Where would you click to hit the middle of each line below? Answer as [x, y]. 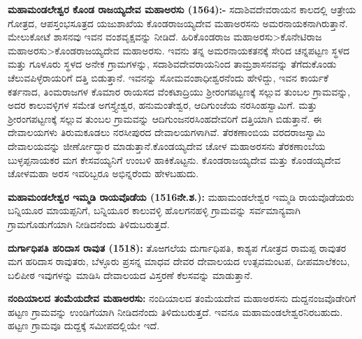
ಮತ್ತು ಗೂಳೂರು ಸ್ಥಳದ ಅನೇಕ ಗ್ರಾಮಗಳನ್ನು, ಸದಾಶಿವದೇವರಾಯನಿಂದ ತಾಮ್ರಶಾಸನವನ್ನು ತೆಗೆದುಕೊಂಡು [172, 64]
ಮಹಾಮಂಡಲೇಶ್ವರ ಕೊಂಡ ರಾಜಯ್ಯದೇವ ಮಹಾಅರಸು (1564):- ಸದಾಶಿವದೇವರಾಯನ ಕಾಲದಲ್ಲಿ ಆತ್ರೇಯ [182, 9]
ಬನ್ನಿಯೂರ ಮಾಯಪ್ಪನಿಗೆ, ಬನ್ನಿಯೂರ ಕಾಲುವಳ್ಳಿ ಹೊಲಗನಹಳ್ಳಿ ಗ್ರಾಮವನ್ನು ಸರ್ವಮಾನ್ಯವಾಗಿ [154, 210]
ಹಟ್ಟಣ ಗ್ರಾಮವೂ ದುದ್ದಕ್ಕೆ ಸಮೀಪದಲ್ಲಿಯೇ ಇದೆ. [84, 325]
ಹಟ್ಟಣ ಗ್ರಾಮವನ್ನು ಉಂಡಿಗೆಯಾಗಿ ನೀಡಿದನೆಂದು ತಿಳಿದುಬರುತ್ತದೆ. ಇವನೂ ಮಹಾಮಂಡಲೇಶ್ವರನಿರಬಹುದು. [175, 311]
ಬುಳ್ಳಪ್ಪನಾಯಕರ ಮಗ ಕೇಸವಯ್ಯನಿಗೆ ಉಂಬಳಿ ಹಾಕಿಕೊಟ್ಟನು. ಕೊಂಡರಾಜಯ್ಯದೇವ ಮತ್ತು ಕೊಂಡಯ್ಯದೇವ [174, 159]
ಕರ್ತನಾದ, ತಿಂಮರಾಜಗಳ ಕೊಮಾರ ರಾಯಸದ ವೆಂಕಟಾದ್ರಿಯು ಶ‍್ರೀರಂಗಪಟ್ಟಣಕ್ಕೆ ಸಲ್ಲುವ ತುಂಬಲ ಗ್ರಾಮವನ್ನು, [179, 91]
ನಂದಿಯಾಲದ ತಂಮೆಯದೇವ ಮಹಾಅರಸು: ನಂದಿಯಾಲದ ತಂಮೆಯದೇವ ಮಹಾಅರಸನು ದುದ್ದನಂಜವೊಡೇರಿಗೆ [182, 298]
